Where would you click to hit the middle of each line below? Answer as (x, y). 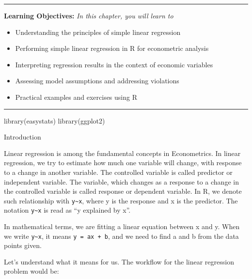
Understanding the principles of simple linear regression (98, 32)
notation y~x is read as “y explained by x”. (67, 210)
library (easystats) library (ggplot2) (55, 120)
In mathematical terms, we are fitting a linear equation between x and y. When (122, 226)
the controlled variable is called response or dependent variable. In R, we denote (123, 191)
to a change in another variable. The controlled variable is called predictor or (118, 172)
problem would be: (31, 271)
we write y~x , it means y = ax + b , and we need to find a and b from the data (121, 236)
